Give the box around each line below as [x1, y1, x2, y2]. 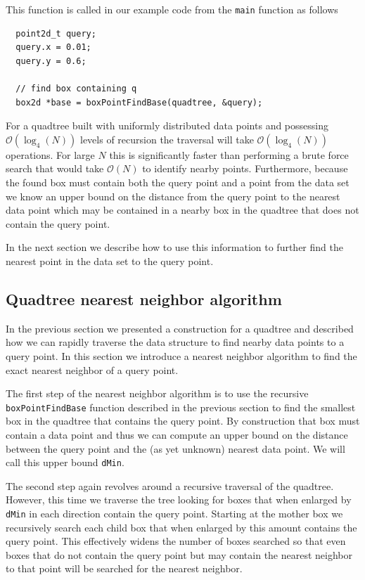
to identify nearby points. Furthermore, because [142, 161, 348, 176]
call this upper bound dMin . [6, 455, 124, 470]
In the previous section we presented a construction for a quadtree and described [6, 321, 354, 335]
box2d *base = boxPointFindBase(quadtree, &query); [15, 97, 263, 108]
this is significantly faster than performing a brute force [109, 147, 349, 162]
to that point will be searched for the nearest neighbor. [6, 561, 243, 576]
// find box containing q [15, 84, 137, 94]
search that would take [6, 161, 104, 176]
